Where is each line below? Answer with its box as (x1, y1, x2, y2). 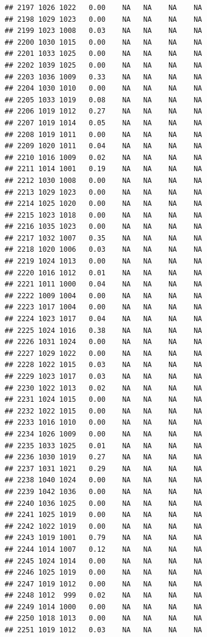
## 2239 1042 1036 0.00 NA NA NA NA (5, 487, 202, 496)
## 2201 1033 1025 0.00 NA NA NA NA (5, 49, 202, 58)
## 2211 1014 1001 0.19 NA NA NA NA (5, 165, 202, 174)
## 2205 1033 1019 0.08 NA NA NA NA (5, 95, 202, 104)
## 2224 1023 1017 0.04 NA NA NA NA (5, 315, 202, 323)
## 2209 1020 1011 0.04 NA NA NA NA (5, 142, 202, 151)
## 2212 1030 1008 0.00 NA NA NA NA (5, 176, 202, 185)
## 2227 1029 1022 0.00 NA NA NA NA (5, 349, 202, 358)
